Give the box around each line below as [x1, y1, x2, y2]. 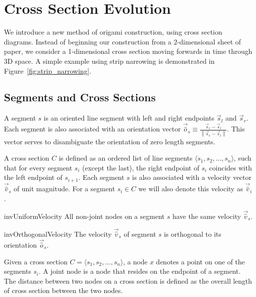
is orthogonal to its [164, 228, 221, 239]
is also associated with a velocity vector [132, 172, 252, 182]
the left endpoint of [4, 172, 63, 182]
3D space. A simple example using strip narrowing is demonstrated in [4, 55, 215, 66]
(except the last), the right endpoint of [82, 162, 200, 172]
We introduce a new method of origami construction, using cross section [4, 27, 222, 37]
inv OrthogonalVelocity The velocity [4, 228, 112, 239]
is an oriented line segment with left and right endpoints [43, 113, 214, 123]
